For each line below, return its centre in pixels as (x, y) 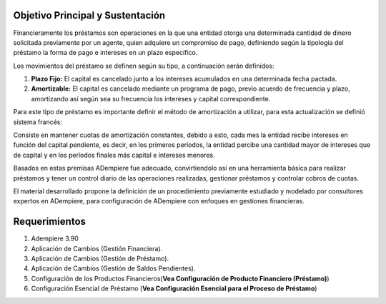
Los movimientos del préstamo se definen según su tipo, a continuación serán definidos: (144, 66)
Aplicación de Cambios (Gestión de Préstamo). (100, 259)
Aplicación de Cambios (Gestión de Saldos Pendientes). (113, 268)
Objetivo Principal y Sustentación (89, 15)
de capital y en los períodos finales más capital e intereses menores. (114, 155)
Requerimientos (49, 222)
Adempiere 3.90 (55, 238)
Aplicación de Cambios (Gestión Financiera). (97, 248)
